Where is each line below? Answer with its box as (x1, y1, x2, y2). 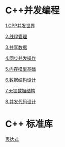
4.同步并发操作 (5, 55, 37, 61)
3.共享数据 (5, 44, 27, 50)
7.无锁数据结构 (5, 87, 36, 93)
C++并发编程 (5, 5, 60, 16)
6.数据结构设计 (5, 77, 37, 83)
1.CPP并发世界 (5, 22, 36, 29)
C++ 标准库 (5, 118, 53, 130)
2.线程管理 (5, 33, 27, 39)
